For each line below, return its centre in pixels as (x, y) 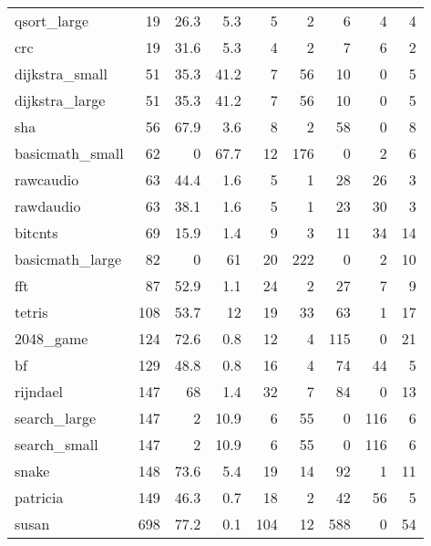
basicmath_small (69, 153)
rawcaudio (47, 179)
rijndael (39, 391)
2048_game (51, 338)
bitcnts (36, 232)
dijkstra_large (60, 100)
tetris (31, 312)
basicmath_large (68, 259)
